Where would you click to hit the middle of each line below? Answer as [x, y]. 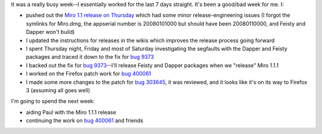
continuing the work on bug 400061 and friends [84, 121]
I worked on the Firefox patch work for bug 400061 [89, 74]
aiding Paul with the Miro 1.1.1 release [71, 112]
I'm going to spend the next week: [53, 101]
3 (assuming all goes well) [58, 90]
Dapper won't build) [50, 32]
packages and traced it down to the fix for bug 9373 [90, 57]
